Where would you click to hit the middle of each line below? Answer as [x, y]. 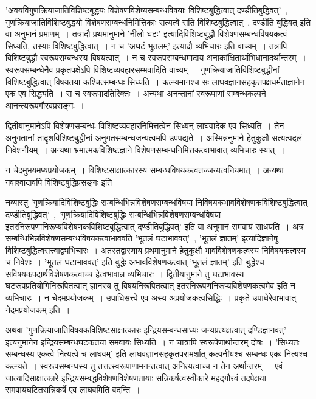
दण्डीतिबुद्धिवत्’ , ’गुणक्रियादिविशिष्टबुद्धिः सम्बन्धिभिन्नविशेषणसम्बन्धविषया [113, 214]
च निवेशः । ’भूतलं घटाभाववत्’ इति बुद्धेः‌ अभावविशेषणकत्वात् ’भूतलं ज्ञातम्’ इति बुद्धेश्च [135, 262]
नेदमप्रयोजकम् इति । [38, 309]
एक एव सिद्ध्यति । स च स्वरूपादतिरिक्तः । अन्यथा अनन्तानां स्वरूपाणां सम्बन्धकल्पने [136, 93]
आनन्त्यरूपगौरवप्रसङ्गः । [45, 105]
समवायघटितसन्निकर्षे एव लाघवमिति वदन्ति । [73, 390]
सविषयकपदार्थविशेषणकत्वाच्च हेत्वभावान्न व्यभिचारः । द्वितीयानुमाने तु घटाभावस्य [125, 273]
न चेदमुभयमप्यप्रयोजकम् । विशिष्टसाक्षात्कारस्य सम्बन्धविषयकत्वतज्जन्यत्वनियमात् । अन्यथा [145, 170]
